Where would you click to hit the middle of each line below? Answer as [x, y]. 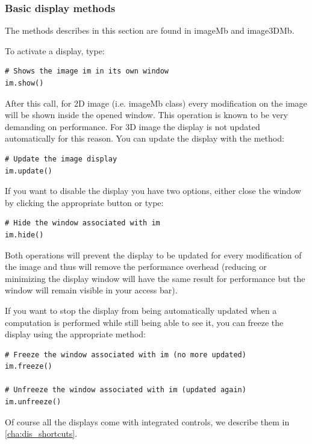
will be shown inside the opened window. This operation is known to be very [146, 115]
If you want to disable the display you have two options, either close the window [153, 191]
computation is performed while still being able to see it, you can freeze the [144, 322]
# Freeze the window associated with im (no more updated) [126, 355]
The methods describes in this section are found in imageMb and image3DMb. [150, 30]
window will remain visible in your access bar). [91, 290]
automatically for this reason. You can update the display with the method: [145, 138]
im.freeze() [29, 367]
